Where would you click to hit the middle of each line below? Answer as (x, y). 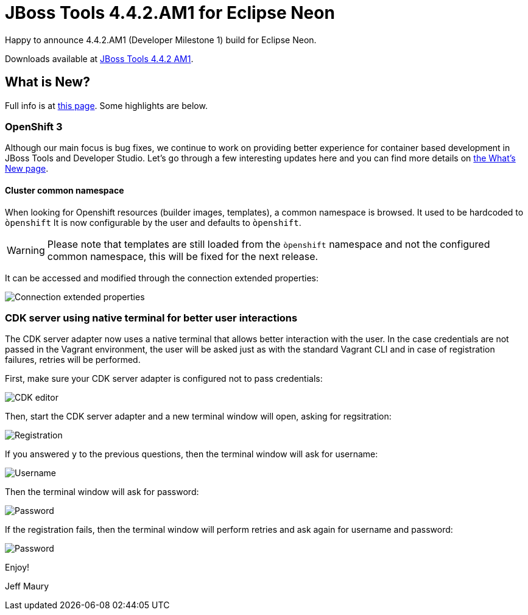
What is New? (48, 82)
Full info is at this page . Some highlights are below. (106, 105)
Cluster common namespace (65, 190)
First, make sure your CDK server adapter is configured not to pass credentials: (164, 379)
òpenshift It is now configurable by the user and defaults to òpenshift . (153, 222)
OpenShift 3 (34, 126)
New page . (27, 169)
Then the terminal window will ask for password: (102, 492)
